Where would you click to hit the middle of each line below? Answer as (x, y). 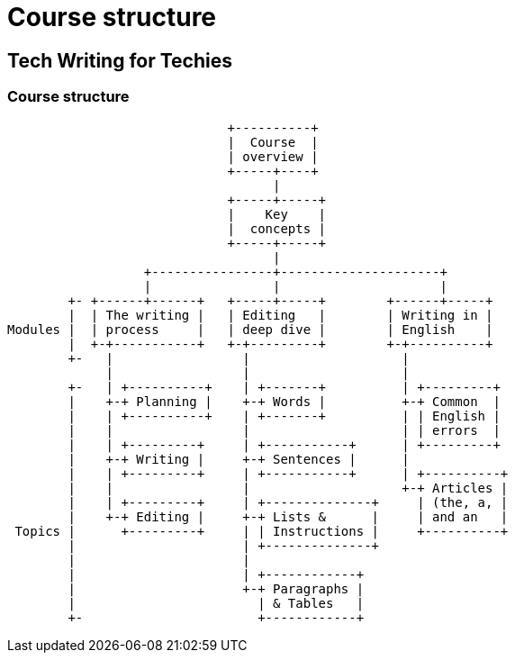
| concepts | (277, 228)
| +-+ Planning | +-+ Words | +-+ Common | (284, 401)
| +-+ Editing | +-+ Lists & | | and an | (288, 516)
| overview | (273, 156)
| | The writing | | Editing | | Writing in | (280, 315)
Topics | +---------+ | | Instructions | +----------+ (262, 531)
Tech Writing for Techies (120, 60)
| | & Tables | (216, 603)
